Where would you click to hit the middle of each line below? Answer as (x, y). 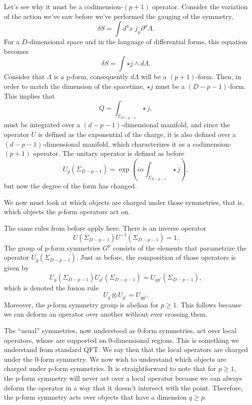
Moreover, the (24, 304)
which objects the (30, 211)
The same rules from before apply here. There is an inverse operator (105, 228)
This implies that (30, 95)
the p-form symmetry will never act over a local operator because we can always (123, 378)
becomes (16, 51)
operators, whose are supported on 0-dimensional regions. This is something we (121, 340)
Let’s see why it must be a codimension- (63, 6)
